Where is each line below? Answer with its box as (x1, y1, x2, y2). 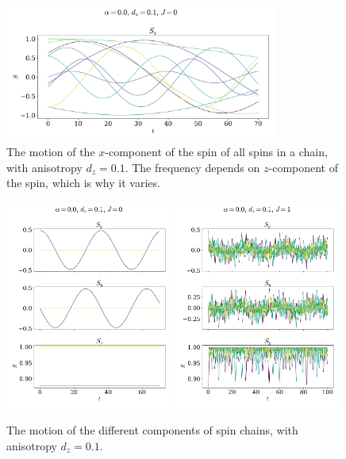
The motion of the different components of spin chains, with (6, 422, 298, 438)
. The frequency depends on (125, 159, 260, 175)
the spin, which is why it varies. (6, 174, 160, 191)
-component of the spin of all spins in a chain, (105, 143, 328, 160)
